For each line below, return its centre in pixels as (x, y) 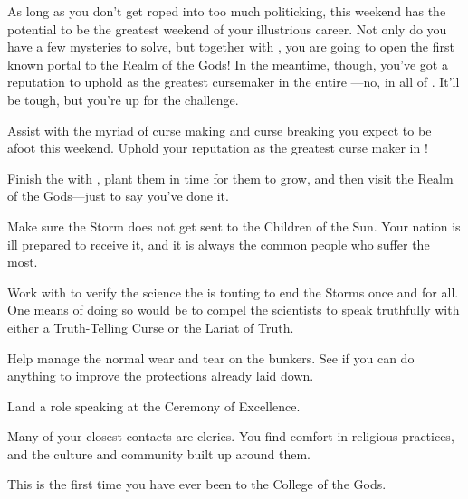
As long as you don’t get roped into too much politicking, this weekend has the (227, 11)
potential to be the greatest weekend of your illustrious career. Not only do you (227, 28)
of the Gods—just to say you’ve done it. (118, 196)
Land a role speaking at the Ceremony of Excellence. (154, 405)
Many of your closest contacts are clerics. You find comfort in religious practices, (231, 436)
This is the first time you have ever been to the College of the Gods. (197, 484)
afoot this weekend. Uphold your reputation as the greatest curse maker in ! (218, 148)
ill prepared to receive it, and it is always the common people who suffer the (219, 244)
